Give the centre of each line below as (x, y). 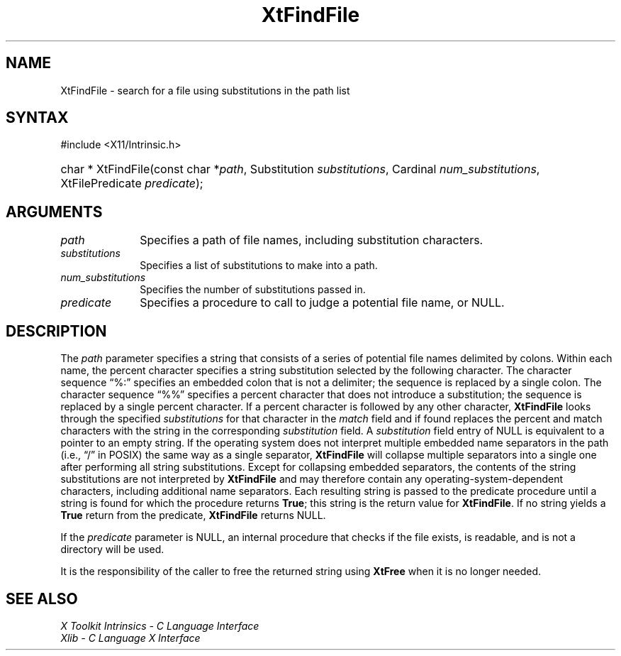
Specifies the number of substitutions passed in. (253, 290)
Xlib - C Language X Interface (130, 638)
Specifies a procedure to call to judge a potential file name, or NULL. (322, 303)
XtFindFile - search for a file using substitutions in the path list (205, 90)
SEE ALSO (42, 598)
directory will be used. (112, 550)
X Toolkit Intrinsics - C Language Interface (160, 625)
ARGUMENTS (54, 212)
